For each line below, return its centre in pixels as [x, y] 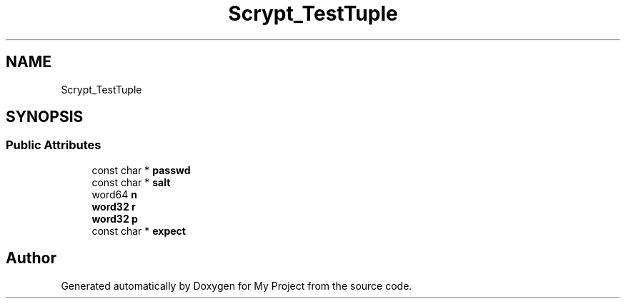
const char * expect [139, 230]
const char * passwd [141, 170]
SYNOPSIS [45, 117]
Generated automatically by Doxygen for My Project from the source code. [237, 285]
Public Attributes [54, 145]
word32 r [114, 206]
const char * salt [131, 182]
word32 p [115, 218]
